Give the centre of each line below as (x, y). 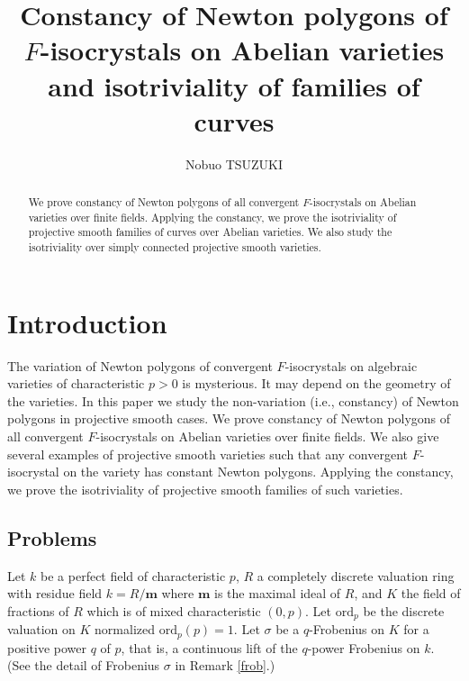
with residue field (55, 593)
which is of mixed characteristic (174, 610)
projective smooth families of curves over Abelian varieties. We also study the (210, 232)
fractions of (38, 610)
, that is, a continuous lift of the (209, 647)
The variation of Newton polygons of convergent (140, 365)
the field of (431, 593)
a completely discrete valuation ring (356, 575)
